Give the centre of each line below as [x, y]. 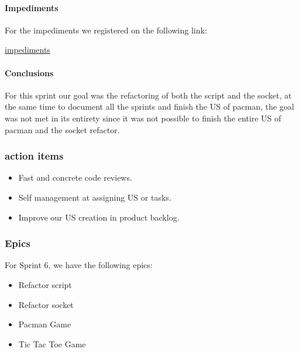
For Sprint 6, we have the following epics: [79, 265]
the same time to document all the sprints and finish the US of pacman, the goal [149, 106]
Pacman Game [45, 324]
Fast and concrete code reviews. [75, 177]
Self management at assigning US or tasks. [95, 197]
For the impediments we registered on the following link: [106, 30]
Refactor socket [46, 304]
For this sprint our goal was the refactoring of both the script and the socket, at [148, 95]
